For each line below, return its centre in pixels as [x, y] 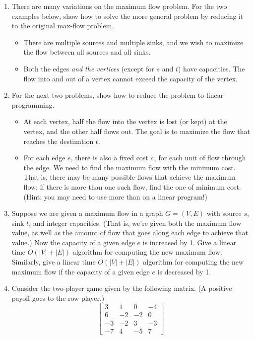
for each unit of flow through [202, 158]
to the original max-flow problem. [63, 26]
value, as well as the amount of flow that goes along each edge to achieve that [130, 233]
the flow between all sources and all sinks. [87, 52]
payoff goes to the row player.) [58, 298]
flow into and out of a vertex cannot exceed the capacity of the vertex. [130, 78]
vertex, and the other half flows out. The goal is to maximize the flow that [137, 131]
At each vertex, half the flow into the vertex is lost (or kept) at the [125, 121]
